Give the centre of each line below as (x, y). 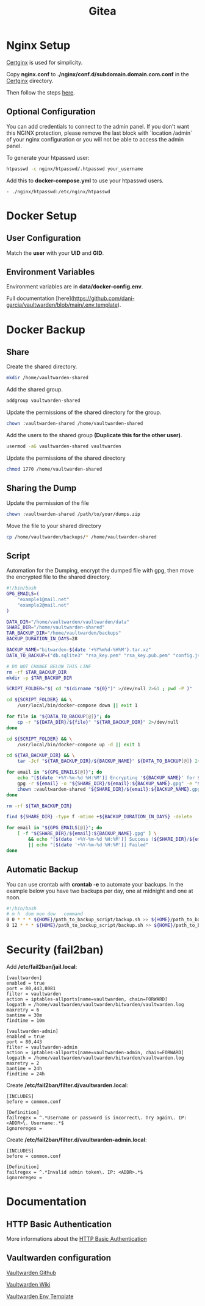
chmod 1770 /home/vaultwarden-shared (54, 469)
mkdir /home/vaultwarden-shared (47, 378)
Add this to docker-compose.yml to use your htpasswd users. (85, 180)
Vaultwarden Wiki (28, 1284)
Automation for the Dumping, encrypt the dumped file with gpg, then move (100, 571)
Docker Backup (46, 330)
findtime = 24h (26, 1074)
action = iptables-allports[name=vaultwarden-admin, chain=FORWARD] (95, 1052)
